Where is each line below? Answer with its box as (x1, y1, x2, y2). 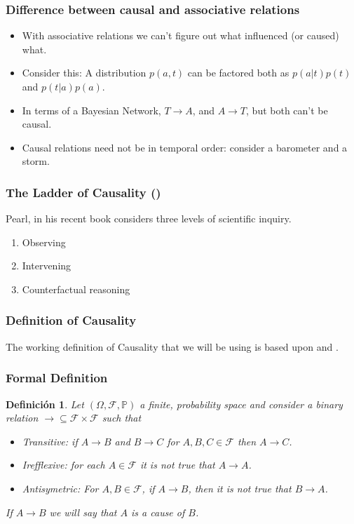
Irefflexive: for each (22, 457, 105, 472)
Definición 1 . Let (6, 396, 84, 411)
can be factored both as (187, 65, 290, 80)
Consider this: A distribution (22, 65, 147, 80)
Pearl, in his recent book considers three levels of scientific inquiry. (6, 211, 292, 226)
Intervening (22, 258, 72, 273)
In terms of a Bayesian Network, (22, 102, 161, 117)
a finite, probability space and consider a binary (139, 396, 343, 411)
